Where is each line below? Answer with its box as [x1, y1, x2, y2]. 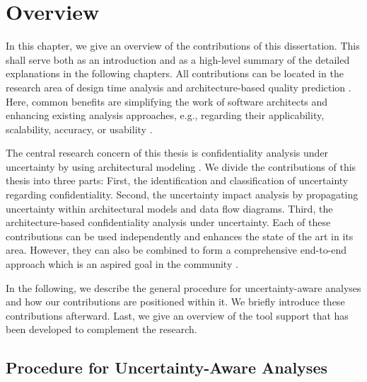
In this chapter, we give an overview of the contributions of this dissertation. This [6, 38, 360, 53]
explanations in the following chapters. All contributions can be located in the [6, 66, 344, 81]
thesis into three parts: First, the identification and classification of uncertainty [6, 173, 349, 188]
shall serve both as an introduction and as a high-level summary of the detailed [6, 52, 350, 67]
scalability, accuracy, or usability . [6, 121, 153, 136]
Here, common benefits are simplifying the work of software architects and [6, 94, 328, 108]
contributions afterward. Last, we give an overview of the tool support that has [6, 308, 349, 322]
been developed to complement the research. [6, 322, 197, 337]
